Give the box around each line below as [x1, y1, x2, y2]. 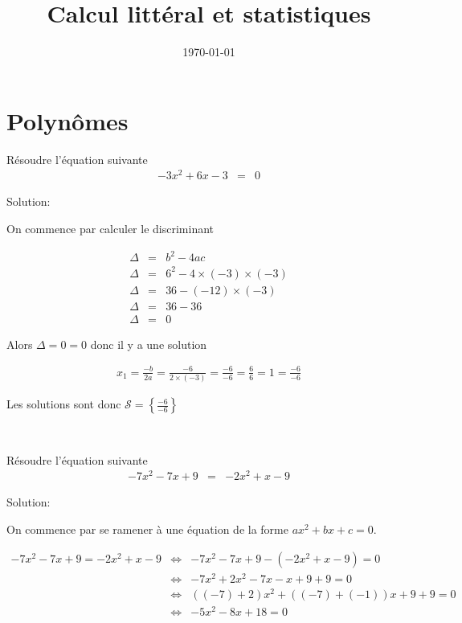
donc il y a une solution [90, 335, 207, 352]
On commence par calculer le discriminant [6, 219, 215, 236]
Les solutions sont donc [6, 396, 121, 412]
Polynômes [6, 104, 129, 137]
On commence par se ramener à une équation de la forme [6, 521, 288, 538]
